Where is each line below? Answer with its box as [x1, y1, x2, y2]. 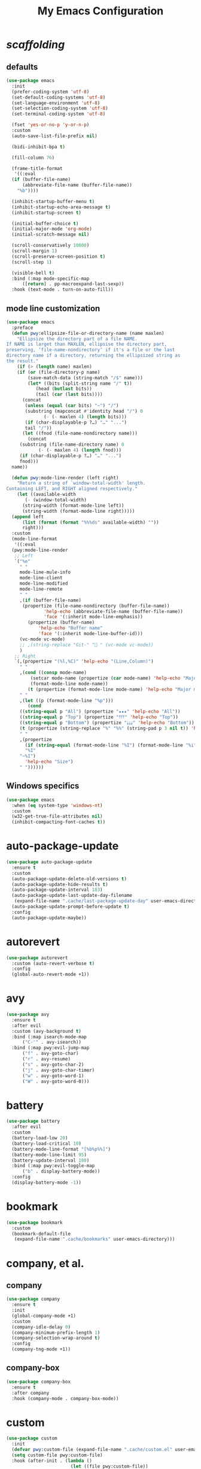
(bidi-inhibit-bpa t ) [11, 144, 66, 150]
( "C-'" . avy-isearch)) [22, 1039, 82, 1045]
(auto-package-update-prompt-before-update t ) [11, 903, 130, 910]
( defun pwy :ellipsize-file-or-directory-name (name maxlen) [11, 330, 165, 336]
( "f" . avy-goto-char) [22, 1050, 79, 1057]
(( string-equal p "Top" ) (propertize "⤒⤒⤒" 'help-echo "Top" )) [19, 714, 178, 720]
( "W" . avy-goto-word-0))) [22, 1078, 90, 1084]
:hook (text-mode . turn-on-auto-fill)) [11, 286, 114, 293]
